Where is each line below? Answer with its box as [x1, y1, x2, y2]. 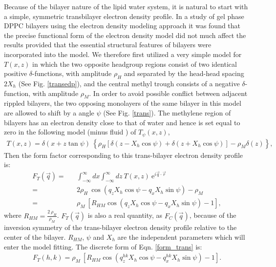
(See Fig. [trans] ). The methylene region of [103, 107, 231, 117]
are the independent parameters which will [117, 231, 245, 242]
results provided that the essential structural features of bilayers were [4, 39, 212, 50]
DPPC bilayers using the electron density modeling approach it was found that [4, 20, 241, 31]
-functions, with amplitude [32, 68, 112, 78]
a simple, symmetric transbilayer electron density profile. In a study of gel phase [4, 11, 244, 21]
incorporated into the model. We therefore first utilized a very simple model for [4, 49, 242, 59]
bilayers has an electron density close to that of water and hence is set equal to [4, 117, 240, 127]
